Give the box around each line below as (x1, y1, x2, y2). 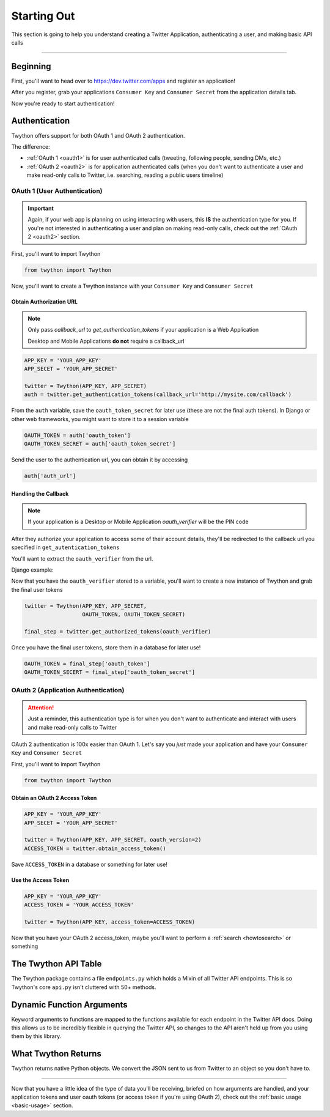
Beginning (11, 61, 51, 72)
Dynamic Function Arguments (11, 999, 128, 1010)
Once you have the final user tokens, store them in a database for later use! (11, 643, 201, 651)
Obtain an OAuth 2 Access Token (11, 794, 97, 802)
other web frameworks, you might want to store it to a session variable (11, 415, 189, 422)
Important (28, 205, 54, 212)
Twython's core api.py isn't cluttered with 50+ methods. (11, 983, 156, 991)
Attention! (28, 704, 54, 711)
